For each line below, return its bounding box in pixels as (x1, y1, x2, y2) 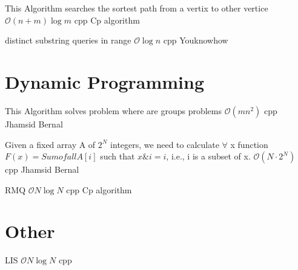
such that (100, 150, 135, 162)
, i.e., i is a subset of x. (166, 150, 251, 162)
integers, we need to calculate (110, 138, 219, 150)
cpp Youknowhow (163, 34, 228, 47)
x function (230, 138, 268, 150)
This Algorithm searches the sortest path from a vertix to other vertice (5, 2, 268, 14)
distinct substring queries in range (5, 34, 131, 47)
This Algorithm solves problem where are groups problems (5, 104, 222, 117)
